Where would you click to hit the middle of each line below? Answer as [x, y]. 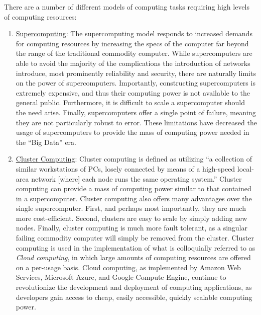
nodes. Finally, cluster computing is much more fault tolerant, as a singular [132, 228]
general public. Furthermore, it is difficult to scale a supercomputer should [130, 102]
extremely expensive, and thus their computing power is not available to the [133, 92]
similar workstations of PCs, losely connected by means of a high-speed [125, 168]
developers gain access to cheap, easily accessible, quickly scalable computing [134, 297]
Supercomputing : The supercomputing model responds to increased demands [134, 33]
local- [245, 168]
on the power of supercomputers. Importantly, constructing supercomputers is [136, 83]
